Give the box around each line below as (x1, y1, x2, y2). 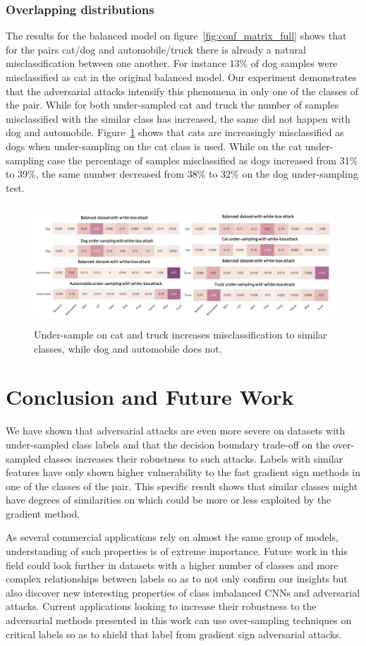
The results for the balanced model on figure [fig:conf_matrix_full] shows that (6, 28, 347, 43)
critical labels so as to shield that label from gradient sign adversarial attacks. (6, 626, 342, 641)
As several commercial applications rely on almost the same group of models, (6, 530, 338, 544)
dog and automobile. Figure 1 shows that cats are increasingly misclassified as (6, 125, 344, 140)
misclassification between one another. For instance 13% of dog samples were (6, 56, 338, 71)
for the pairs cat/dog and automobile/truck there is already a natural (6, 42, 306, 56)
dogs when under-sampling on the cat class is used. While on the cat (6, 138, 303, 153)
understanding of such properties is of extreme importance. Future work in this (6, 544, 348, 559)
